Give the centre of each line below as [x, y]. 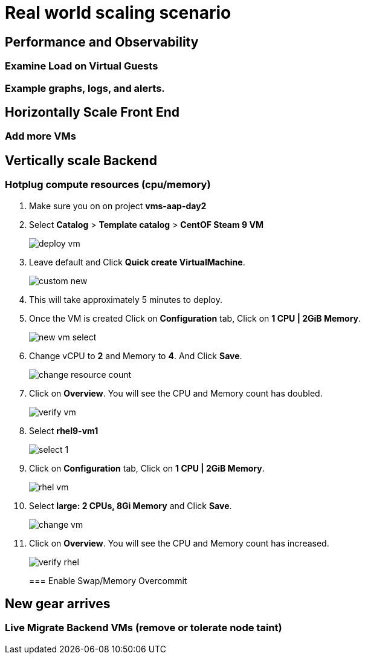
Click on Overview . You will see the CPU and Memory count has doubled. [176, 393]
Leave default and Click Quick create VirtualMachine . [137, 262]
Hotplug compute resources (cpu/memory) [108, 185]
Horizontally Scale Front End [92, 112]
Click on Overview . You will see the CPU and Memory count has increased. [179, 543]
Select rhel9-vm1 [64, 430]
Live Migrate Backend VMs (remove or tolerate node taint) [144, 628]
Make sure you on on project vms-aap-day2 [118, 206]
